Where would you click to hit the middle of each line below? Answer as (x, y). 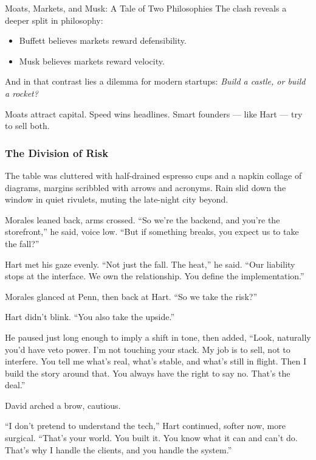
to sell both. (27, 126)
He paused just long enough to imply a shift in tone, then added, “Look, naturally (158, 337)
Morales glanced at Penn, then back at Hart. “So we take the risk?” (131, 296)
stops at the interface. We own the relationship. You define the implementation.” (155, 276)
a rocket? (22, 93)
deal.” (15, 385)
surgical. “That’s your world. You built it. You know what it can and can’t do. (151, 438)
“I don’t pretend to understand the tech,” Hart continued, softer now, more (145, 426)
